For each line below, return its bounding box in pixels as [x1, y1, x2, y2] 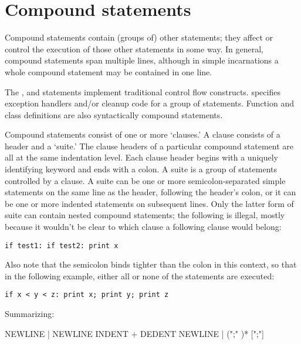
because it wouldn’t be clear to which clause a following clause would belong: [5, 221, 282, 233]
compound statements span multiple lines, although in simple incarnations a [5, 54, 279, 66]
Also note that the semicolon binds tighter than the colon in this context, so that [5, 258, 297, 270]
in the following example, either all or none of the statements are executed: [5, 269, 275, 282]
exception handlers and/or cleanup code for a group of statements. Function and [5, 97, 294, 109]
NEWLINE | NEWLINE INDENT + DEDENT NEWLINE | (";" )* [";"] [5, 327, 264, 339]
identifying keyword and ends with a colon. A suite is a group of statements [5, 163, 278, 175]
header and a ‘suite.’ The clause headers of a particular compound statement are [5, 139, 294, 152]
